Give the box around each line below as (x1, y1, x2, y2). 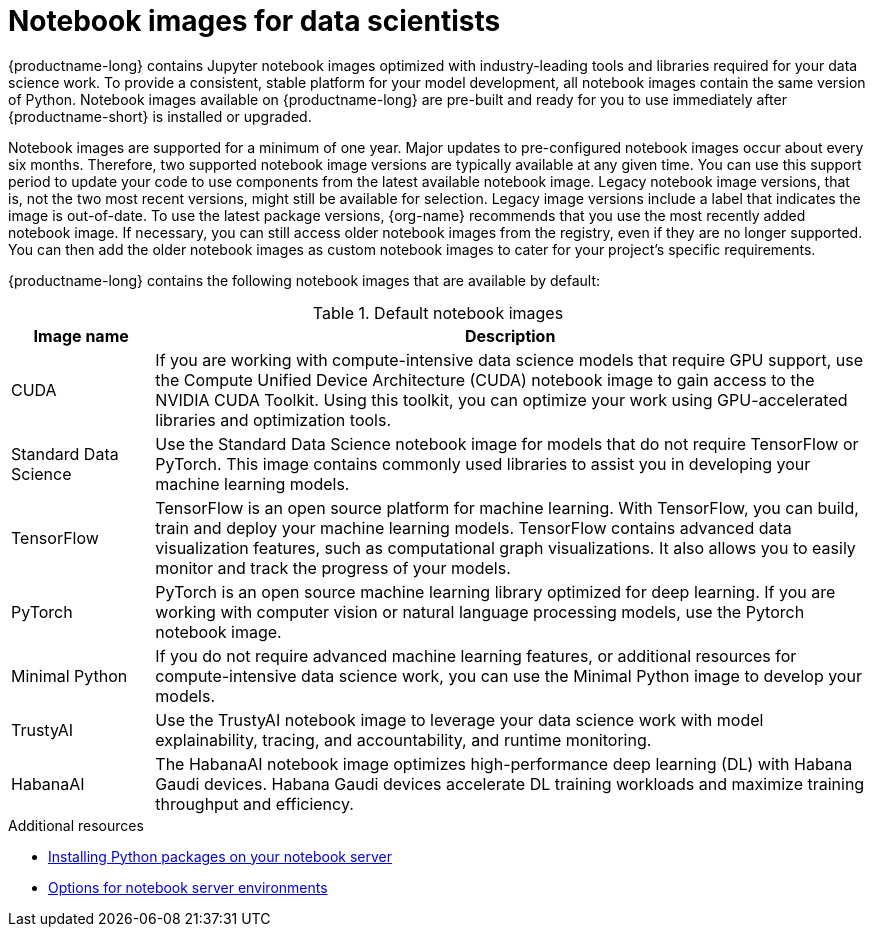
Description (464, 325, 556, 346)
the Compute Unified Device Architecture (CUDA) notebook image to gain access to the (155, 369, 815, 390)
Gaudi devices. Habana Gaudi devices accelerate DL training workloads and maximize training (155, 773, 865, 794)
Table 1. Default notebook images (312, 302, 564, 323)
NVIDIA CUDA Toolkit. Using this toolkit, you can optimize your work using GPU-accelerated (155, 389, 848, 410)
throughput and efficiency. (155, 793, 354, 814)
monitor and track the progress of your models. (155, 557, 511, 578)
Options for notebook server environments (48, 878, 328, 896)
